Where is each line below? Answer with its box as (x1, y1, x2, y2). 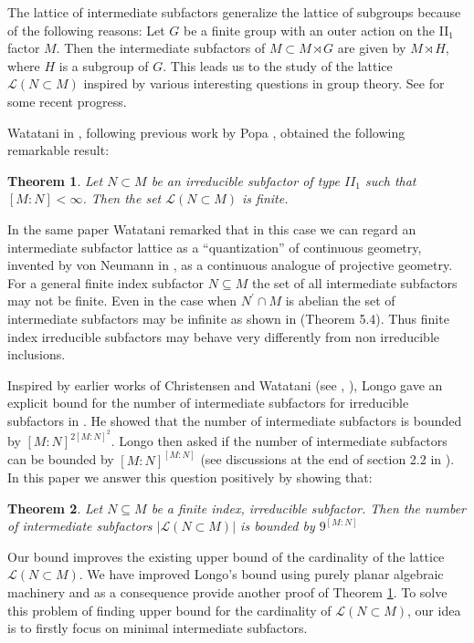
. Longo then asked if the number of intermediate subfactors (111, 431, 448, 451)
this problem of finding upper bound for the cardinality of (7, 600, 332, 619)
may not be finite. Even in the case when (7, 291, 237, 310)
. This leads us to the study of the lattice (163, 56, 393, 75)
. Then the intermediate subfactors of (56, 38, 266, 57)
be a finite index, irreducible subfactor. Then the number (151, 498, 466, 517)
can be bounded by (7, 450, 114, 469)
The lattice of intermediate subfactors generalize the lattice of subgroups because (7, 3, 461, 21)
